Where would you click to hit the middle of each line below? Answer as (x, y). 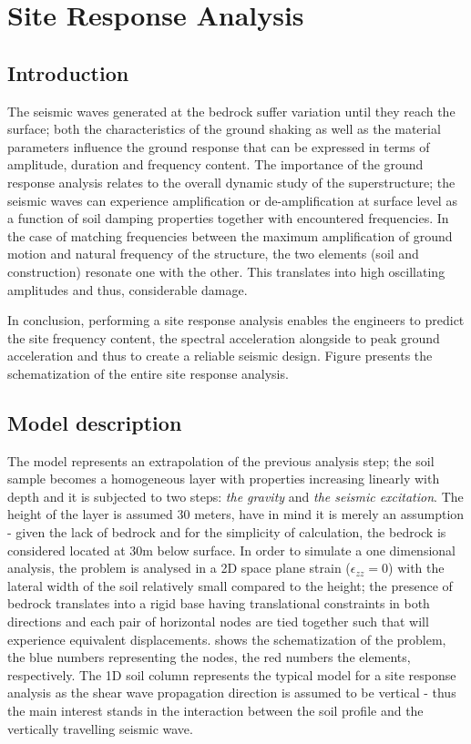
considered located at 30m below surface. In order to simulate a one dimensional (231, 550)
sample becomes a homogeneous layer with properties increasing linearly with (224, 479)
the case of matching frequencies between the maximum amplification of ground (230, 235)
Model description (95, 422)
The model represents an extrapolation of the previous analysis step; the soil (221, 460)
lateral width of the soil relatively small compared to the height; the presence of (230, 585)
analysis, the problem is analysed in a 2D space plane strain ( (179, 568)
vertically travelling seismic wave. (100, 728)
